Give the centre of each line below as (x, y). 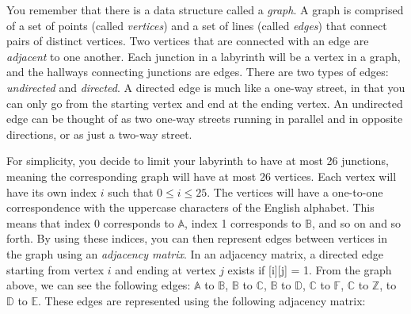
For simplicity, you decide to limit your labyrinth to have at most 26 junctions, (198, 161)
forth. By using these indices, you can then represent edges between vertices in (197, 238)
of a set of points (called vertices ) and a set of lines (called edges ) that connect (197, 25)
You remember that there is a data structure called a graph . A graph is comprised (205, 10)
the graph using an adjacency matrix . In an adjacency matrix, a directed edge (195, 253)
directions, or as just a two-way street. (99, 134)
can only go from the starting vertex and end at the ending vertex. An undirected (205, 103)
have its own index (52, 191)
